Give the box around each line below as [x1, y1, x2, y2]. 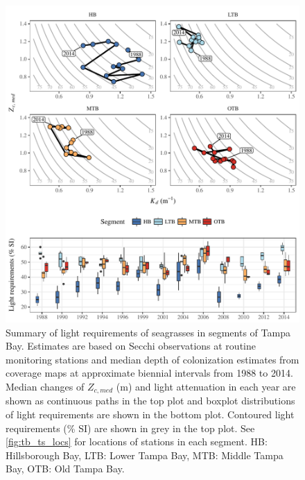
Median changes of [6, 379, 85, 393]
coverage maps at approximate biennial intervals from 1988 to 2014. [6, 366, 293, 380]
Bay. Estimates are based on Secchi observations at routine [6, 338, 256, 353]
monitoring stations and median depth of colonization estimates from [6, 352, 299, 366]
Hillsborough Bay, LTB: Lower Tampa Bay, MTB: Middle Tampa [6, 447, 284, 462]
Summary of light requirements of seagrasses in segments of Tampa [6, 325, 290, 339]
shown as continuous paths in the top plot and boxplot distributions [6, 393, 295, 408]
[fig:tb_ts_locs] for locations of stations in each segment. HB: [6, 434, 268, 449]
